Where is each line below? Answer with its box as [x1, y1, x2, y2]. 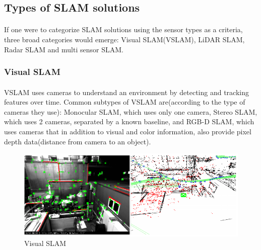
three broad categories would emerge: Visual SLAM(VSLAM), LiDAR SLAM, [4, 34, 245, 44]
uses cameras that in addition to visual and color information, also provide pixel [4, 126, 251, 136]
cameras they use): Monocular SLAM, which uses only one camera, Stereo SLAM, [4, 106, 257, 117]
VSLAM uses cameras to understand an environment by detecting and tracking [4, 87, 249, 97]
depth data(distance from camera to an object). [4, 136, 151, 146]
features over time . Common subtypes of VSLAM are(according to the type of [4, 97, 245, 107]
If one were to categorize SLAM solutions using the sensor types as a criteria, [4, 24, 243, 35]
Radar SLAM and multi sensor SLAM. [4, 44, 123, 54]
